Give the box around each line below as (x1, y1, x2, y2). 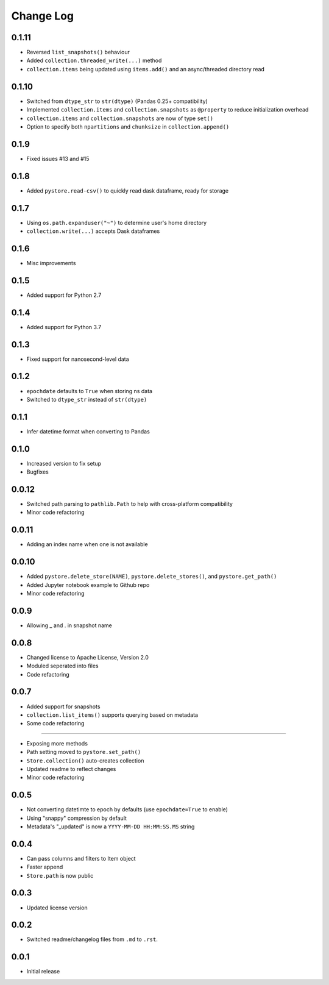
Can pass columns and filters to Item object (26, 855, 136, 862)
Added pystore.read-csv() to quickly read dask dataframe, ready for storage (26, 187, 229, 194)
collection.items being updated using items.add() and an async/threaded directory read (26, 65, 265, 73)
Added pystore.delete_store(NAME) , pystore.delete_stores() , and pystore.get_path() (26, 573, 277, 580)
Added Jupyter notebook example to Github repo (26, 581, 150, 588)
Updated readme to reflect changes (26, 765, 116, 772)
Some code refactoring (26, 720, 85, 727)
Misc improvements (26, 259, 76, 266)
